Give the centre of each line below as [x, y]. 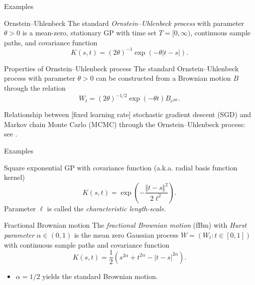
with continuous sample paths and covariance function [87, 244]
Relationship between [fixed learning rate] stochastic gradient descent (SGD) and [127, 114]
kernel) [15, 177]
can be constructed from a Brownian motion [163, 78]
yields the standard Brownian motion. [100, 276]
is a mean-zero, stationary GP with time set [89, 33]
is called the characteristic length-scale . [107, 208]
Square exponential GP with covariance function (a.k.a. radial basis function [121, 167]
